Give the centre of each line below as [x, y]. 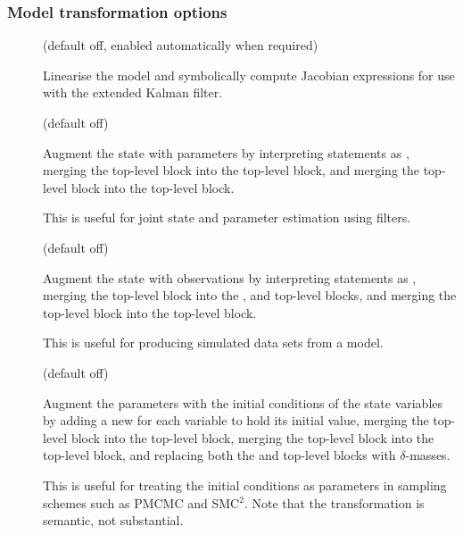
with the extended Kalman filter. [133, 92]
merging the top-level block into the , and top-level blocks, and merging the [250, 295]
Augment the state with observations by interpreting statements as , [230, 277]
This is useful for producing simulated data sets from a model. [213, 343]
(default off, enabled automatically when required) [181, 45]
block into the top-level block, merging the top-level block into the [252, 437]
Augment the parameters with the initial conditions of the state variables [243, 402]
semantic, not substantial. [113, 520]
